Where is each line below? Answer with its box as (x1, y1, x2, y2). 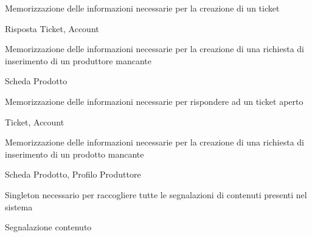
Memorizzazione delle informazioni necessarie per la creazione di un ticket (5, 2, 280, 14)
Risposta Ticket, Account (5, 22, 99, 35)
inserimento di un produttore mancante (5, 54, 151, 67)
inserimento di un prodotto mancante (5, 147, 144, 160)
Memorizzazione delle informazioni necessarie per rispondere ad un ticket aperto (5, 95, 303, 107)
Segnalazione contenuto (5, 221, 92, 233)
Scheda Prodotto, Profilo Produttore (5, 168, 141, 181)
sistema (5, 200, 33, 213)
